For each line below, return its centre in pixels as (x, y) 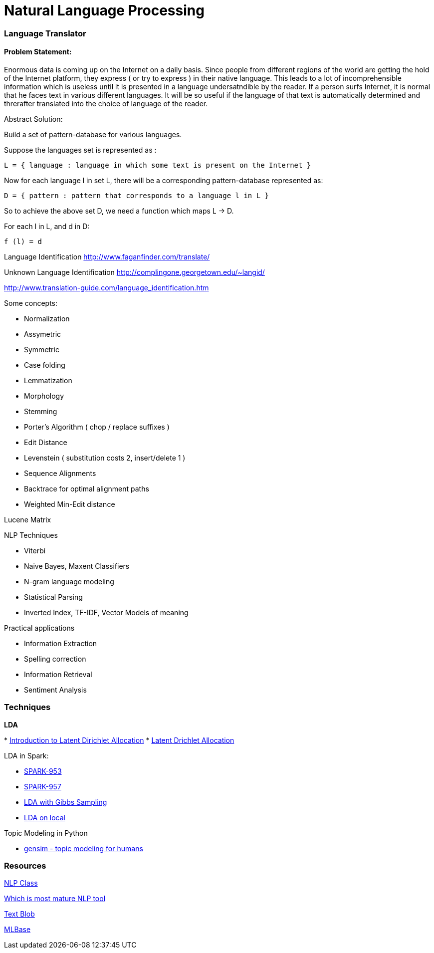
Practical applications (39, 628)
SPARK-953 (43, 771)
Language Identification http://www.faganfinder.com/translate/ (107, 256)
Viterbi (35, 550)
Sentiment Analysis (55, 690)
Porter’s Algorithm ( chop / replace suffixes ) (97, 427)
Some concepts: (31, 303)
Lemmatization (48, 380)
